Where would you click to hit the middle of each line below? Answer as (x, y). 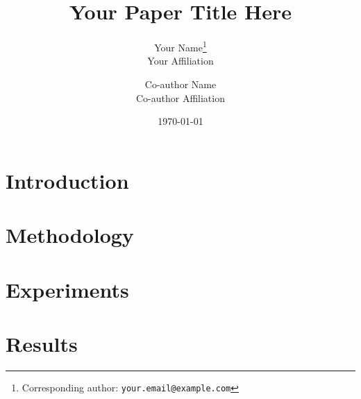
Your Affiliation (180, 61)
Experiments (67, 289)
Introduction (67, 180)
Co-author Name (180, 84)
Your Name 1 (180, 46)
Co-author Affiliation (180, 97)
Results (42, 343)
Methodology (70, 235)
